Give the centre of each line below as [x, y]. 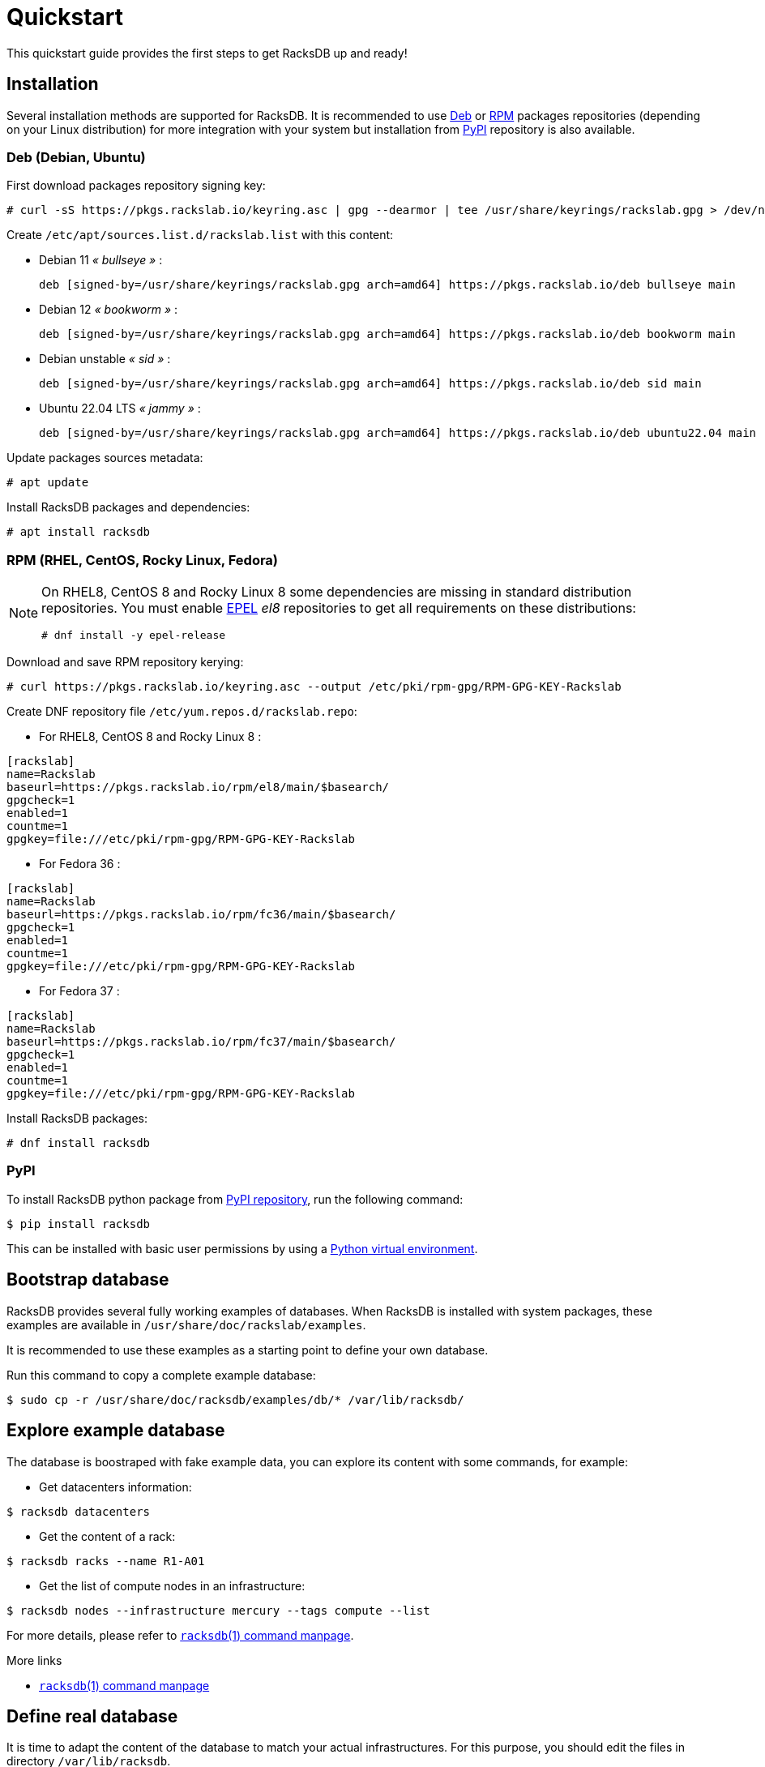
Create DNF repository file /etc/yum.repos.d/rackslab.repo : [182, 712]
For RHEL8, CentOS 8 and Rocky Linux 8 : [150, 737]
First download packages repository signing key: [136, 186]
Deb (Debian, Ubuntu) [76, 157]
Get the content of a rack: [107, 1536]
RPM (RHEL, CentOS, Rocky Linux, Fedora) [143, 560]
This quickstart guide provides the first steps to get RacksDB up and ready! [207, 53]
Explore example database [116, 1431]
